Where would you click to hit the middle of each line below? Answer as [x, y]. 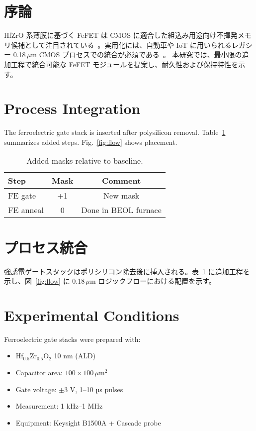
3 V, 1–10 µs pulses [94, 389]
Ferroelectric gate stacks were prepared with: [72, 339]
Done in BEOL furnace [121, 210]
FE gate [22, 196]
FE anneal [26, 210]
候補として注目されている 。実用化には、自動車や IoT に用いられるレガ [128, 45]
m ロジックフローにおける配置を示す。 [153, 281]
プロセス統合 [46, 247]
